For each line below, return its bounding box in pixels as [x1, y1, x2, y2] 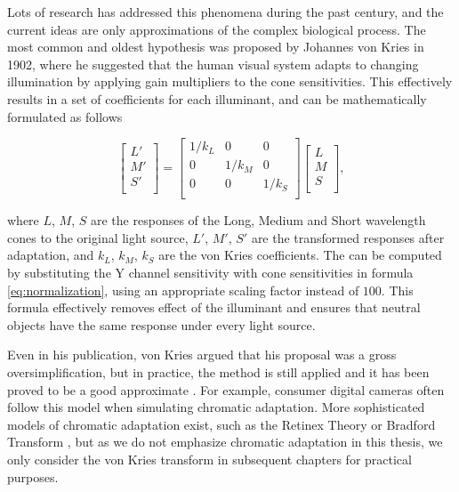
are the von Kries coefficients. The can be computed [158, 246, 442, 264]
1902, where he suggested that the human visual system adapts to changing [7, 54, 419, 73]
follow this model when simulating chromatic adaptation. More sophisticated [7, 398, 425, 416]
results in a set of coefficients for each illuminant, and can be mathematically [7, 89, 427, 108]
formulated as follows [7, 107, 123, 125]
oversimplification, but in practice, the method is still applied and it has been [7, 363, 430, 382]
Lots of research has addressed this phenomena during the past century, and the [7, 3, 444, 20]
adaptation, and [7, 246, 94, 264]
